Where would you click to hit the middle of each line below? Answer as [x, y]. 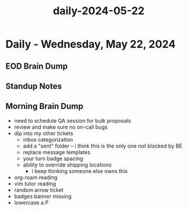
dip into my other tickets [43, 133]
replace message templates [57, 152]
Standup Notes [34, 86]
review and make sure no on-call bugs [61, 127]
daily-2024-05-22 [99, 11]
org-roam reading [35, 177]
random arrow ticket [39, 190]
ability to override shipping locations [67, 165]
